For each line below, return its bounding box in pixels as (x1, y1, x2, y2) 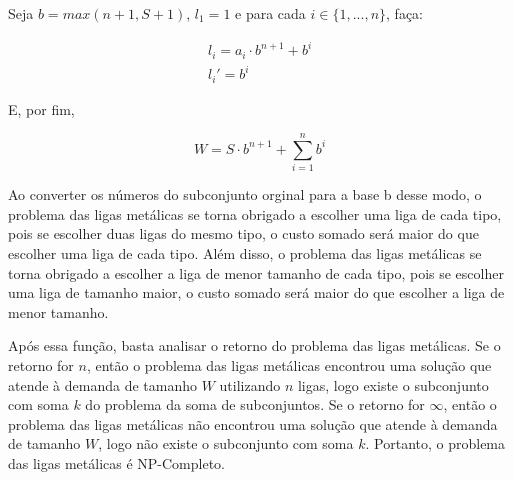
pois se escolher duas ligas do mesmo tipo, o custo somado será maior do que (8, 223, 479, 244)
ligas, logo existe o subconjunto (297, 374, 489, 395)
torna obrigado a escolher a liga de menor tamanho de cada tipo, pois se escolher (8, 262, 504, 283)
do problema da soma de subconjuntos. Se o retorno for (85, 394, 425, 415)
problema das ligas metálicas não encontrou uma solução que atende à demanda (8, 413, 498, 434)
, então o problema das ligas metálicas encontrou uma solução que (86, 355, 492, 376)
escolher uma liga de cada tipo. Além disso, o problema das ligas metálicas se (8, 243, 482, 264)
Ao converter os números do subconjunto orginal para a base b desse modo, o (8, 184, 482, 205)
